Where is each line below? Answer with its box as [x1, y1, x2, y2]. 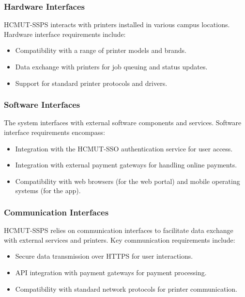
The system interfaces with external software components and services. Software [4, 117, 242, 128]
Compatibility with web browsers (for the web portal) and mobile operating [15, 176, 240, 186]
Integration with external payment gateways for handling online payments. [15, 160, 237, 170]
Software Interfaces [4, 99, 80, 111]
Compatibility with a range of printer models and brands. [15, 45, 186, 55]
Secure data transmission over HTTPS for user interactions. [15, 251, 193, 261]
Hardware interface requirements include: [4, 29, 126, 39]
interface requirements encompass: [4, 127, 105, 137]
